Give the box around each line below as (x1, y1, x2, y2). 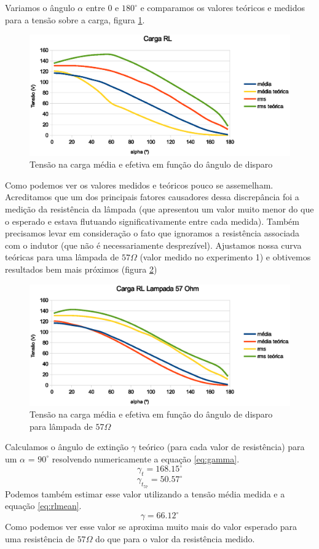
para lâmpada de (30, 419, 93, 432)
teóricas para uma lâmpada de (5, 251, 119, 263)
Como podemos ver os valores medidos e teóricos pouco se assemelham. (5, 178, 274, 191)
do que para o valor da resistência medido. (95, 532, 255, 545)
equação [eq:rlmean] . (5, 499, 82, 512)
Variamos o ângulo (5, 1, 75, 14)
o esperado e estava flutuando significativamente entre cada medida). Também (5, 214, 299, 227)
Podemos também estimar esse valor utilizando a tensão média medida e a (5, 487, 285, 500)
